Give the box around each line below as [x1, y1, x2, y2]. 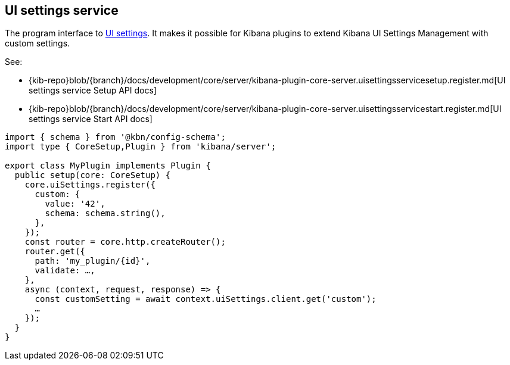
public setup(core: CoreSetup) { [14, 170, 171, 180]
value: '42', [45, 199, 105, 209]
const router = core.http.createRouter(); [24, 237, 226, 247]
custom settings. [5, 38, 70, 49]
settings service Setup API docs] [29, 85, 157, 96]
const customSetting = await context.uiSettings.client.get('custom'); [35, 294, 377, 304]
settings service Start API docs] [29, 114, 153, 124]
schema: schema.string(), [45, 208, 166, 219]
